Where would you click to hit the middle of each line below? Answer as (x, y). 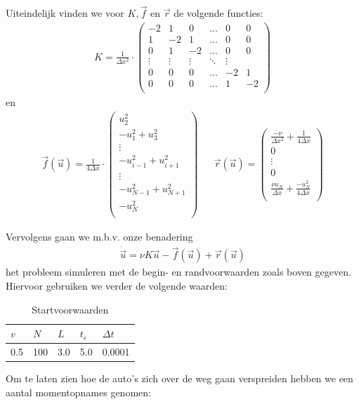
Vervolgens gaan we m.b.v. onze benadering (99, 237)
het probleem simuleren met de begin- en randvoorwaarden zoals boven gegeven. (178, 272)
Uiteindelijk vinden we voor (65, 13)
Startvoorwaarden (70, 309)
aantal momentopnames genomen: (78, 392)
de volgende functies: (218, 13)
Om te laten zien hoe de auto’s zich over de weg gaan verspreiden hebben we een (179, 378)
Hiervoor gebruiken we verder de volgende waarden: (117, 285)
